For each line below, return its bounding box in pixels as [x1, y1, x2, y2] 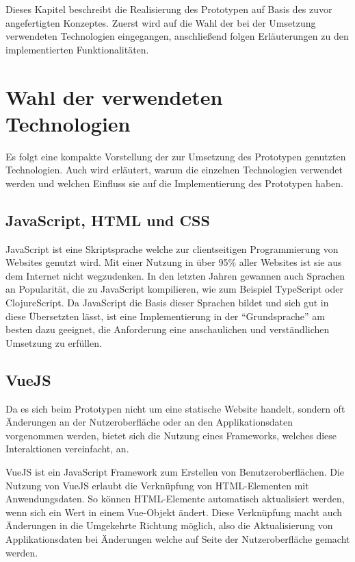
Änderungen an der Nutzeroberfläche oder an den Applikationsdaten [5, 415, 293, 429]
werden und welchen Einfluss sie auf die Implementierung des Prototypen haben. [5, 175, 343, 190]
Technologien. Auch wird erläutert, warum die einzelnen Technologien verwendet [5, 162, 343, 177]
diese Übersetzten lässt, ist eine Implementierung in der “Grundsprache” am [5, 308, 325, 323]
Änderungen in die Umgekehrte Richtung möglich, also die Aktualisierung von [5, 518, 333, 533]
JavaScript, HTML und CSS [5, 209, 210, 230]
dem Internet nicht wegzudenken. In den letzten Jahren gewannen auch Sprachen [5, 268, 345, 282]
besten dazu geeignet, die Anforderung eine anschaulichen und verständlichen [5, 322, 330, 337]
